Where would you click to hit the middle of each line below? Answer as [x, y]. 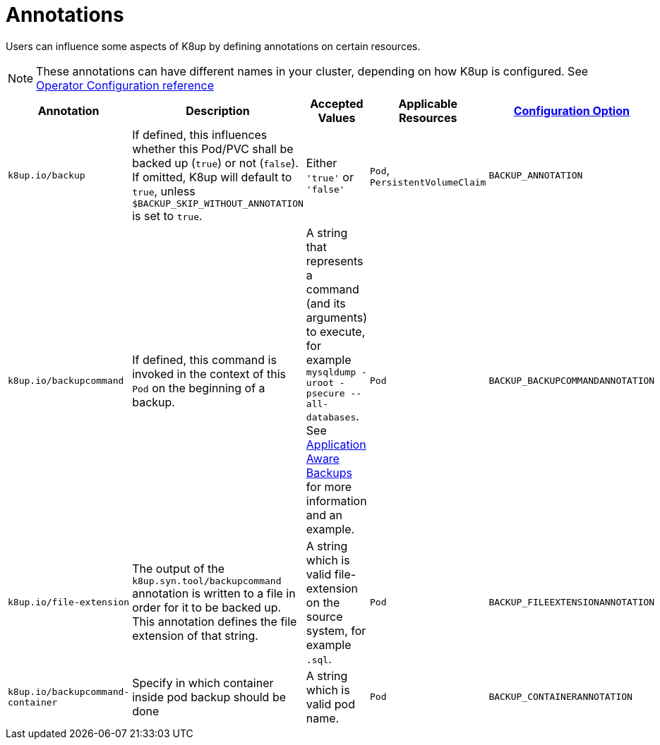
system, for [336, 630]
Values [337, 117]
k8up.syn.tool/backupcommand [207, 581]
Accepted [337, 103]
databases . [332, 416]
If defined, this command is [204, 359]
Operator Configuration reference [125, 85]
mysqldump [331, 372]
